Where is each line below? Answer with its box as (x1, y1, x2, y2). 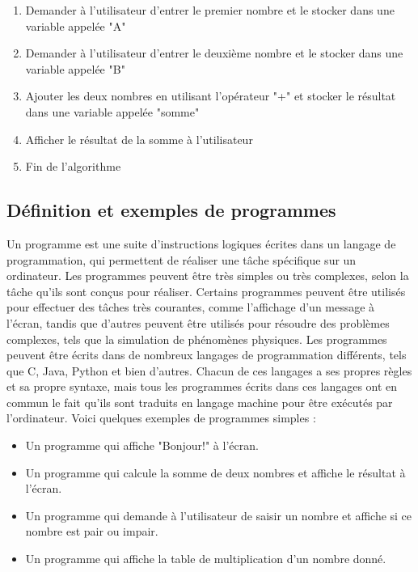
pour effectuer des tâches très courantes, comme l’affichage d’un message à (6, 299, 375, 316)
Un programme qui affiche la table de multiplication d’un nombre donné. (25, 550, 386, 567)
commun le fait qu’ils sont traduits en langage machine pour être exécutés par (6, 393, 393, 410)
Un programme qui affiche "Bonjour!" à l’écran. (25, 437, 259, 454)
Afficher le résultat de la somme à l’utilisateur (25, 130, 253, 147)
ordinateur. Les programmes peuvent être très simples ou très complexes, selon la (6, 267, 409, 284)
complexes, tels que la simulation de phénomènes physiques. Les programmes (6, 330, 387, 347)
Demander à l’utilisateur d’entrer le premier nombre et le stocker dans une (25, 2, 395, 18)
